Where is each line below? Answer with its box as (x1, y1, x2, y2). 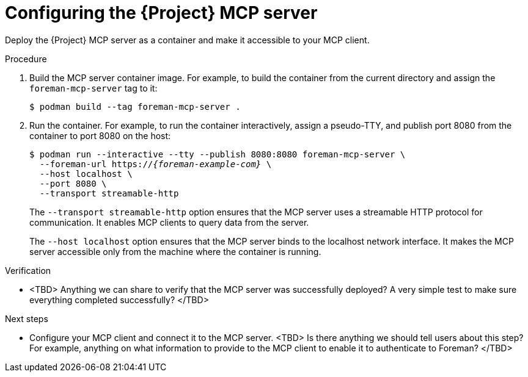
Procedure (5, 53, 47, 64)
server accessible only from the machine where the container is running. (29, 246, 321, 257)
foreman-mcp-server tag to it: (29, 82, 158, 93)
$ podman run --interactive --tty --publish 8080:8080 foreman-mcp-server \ (29, 149, 406, 159)
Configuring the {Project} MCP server (5, 2, 318, 23)
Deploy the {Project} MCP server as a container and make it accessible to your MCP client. (5, 34, 370, 45)
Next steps (5, 313, 48, 324)
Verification (5, 265, 51, 276)
